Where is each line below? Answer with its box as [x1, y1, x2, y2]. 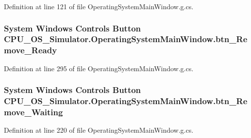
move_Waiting [4, 106, 63, 118]
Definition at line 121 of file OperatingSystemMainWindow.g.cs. [4, 1, 194, 11]
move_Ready [4, 44, 57, 56]
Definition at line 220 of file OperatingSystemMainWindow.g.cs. [4, 125, 194, 135]
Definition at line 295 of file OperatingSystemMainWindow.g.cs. [4, 63, 194, 73]
